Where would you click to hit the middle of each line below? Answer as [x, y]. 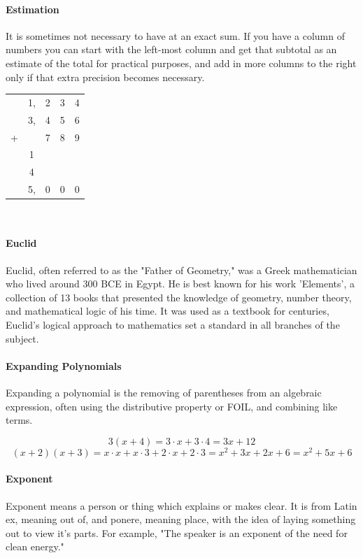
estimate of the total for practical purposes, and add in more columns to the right [181, 63]
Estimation [33, 9]
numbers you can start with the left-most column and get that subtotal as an [171, 49]
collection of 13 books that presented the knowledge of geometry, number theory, [179, 297]
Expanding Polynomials [64, 365]
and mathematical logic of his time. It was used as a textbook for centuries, [168, 311]
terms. [19, 420]
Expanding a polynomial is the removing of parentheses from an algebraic [164, 392]
